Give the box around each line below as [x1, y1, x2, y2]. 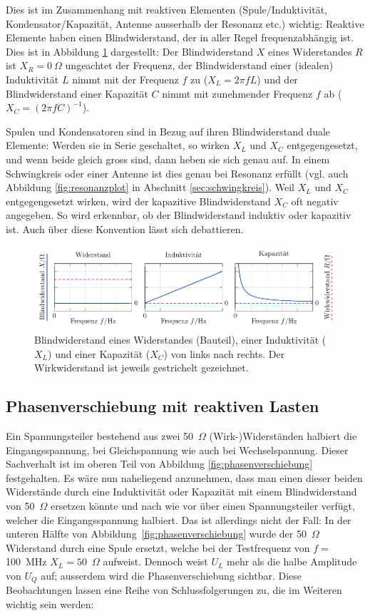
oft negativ [291, 193, 339, 208]
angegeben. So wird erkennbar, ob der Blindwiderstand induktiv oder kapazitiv [6, 207, 351, 222]
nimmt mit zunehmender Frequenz [162, 86, 313, 101]
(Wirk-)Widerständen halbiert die [209, 428, 357, 443]
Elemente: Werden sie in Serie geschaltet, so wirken [6, 138, 230, 153]
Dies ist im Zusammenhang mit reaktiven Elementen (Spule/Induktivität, [6, 2, 328, 16]
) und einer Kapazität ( [48, 346, 150, 361]
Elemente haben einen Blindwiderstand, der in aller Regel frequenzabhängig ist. [6, 30, 354, 45]
